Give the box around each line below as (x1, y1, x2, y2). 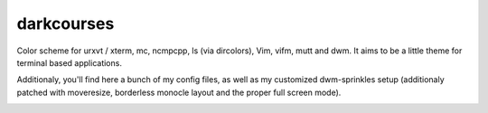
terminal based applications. (16, 57, 122, 68)
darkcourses (16, 14, 115, 33)
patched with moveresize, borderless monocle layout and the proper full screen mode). (16, 87, 342, 98)
